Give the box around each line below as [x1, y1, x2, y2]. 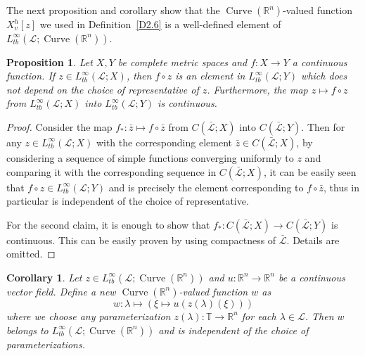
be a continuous [278, 269, 345, 284]
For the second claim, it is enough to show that [6, 217, 210, 231]
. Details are [286, 232, 340, 247]
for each [241, 308, 276, 323]
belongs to [6, 322, 49, 337]
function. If [6, 68, 56, 83]
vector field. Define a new [6, 284, 116, 298]
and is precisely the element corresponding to [108, 179, 304, 194]
